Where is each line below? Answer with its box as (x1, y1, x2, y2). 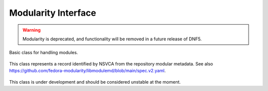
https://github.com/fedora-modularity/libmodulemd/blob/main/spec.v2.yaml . (9, 68, 166, 74)
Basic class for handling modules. (9, 50, 78, 56)
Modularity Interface (9, 7, 96, 18)
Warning (22, 27, 41, 33)
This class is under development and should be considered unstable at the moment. (9, 79, 181, 85)
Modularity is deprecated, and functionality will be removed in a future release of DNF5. (22, 36, 202, 42)
